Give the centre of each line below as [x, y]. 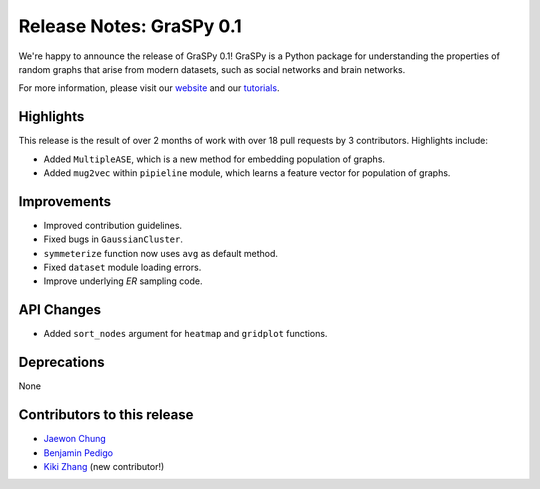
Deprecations [61, 362]
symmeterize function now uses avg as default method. [161, 253]
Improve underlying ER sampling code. [123, 281]
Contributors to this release [106, 415]
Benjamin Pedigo [78, 452]
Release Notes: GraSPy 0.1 [130, 26]
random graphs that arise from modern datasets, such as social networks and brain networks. [212, 69]
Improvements [65, 201]
